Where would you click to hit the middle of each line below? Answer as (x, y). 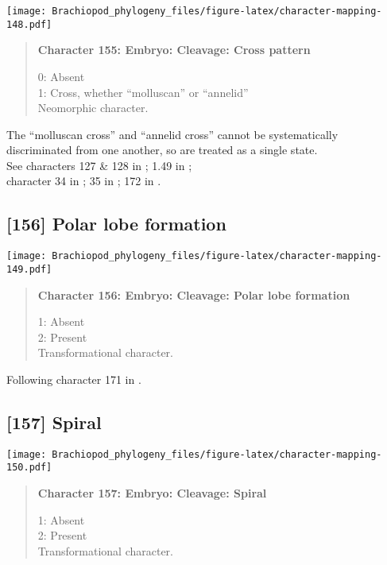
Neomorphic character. (93, 108)
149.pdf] (29, 269)
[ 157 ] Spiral (54, 422)
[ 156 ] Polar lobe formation (116, 224)
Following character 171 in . (74, 379)
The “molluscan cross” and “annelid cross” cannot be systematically (172, 134)
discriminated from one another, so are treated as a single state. (162, 150)
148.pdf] (29, 24)
